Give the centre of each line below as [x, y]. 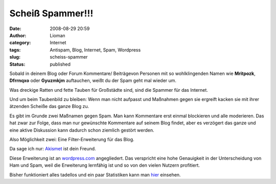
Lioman [58, 35]
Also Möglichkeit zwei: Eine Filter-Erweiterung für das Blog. [72, 140]
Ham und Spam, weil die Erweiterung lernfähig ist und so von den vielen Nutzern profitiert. [105, 165]
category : [20, 43]
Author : [18, 35]
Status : [17, 64]
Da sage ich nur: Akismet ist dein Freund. [53, 149]
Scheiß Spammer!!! [51, 13]
